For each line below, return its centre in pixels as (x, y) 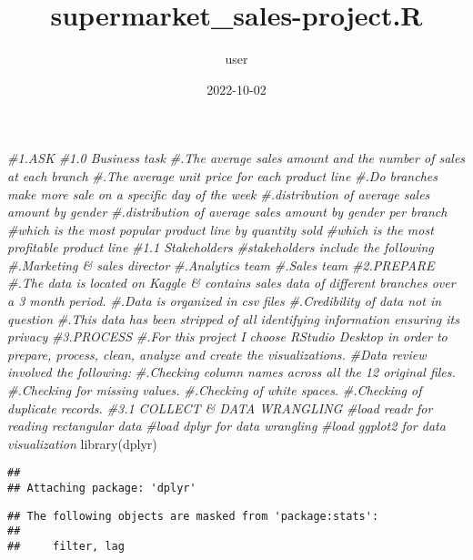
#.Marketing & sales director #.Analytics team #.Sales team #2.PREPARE (221, 265)
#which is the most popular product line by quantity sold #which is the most (221, 229)
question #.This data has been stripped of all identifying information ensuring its (233, 318)
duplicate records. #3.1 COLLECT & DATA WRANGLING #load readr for (220, 407)
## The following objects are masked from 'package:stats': (193, 516)
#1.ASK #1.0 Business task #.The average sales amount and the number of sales (236, 158)
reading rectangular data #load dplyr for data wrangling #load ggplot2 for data (226, 426)
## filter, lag (66, 547)
